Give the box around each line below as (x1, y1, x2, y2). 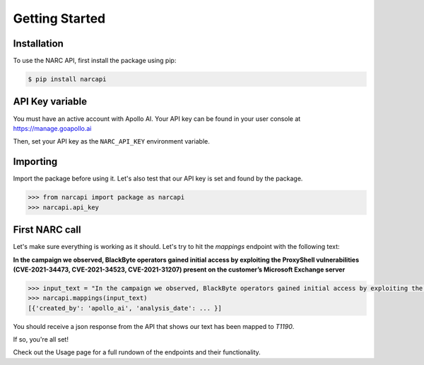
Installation (13, 37, 64, 50)
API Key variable (13, 95, 88, 108)
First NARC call (13, 224, 81, 236)
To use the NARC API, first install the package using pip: (13, 57, 177, 65)
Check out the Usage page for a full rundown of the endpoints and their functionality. (13, 348, 261, 357)
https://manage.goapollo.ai (13, 124, 92, 132)
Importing (13, 156, 58, 168)
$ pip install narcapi (28, 75, 107, 83)
